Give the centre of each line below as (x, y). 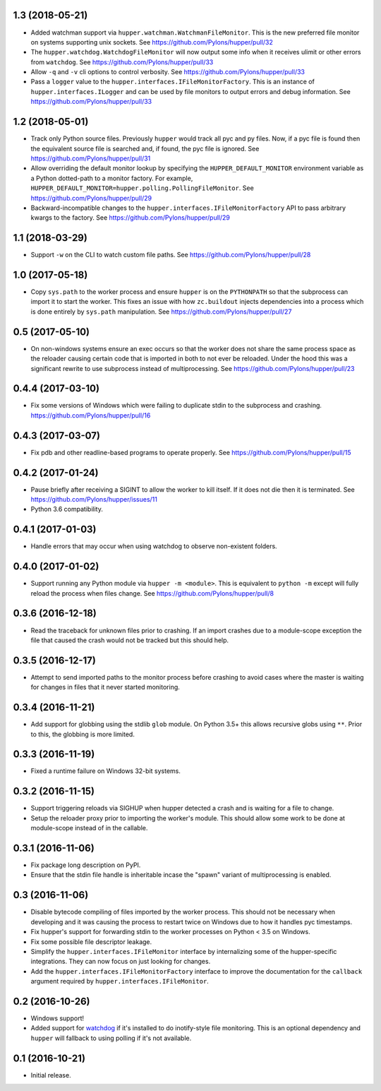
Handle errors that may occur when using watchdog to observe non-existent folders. (154, 546)
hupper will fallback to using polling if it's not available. (111, 1038)
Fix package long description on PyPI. (86, 865)
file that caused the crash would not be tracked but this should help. (130, 640)
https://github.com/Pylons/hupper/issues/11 (94, 500)
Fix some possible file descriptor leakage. (91, 942)
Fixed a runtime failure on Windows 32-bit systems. (106, 771)
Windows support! (58, 1018)
